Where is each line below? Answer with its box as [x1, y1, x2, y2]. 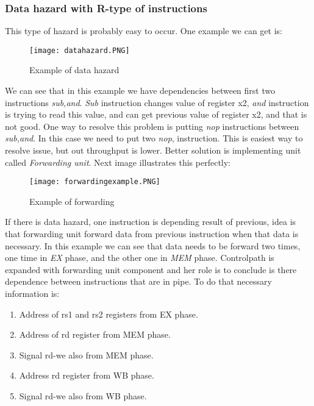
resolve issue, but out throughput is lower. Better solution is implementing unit [5, 144, 301, 157]
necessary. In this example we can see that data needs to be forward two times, [5, 239, 301, 252]
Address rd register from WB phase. [19, 369, 154, 382]
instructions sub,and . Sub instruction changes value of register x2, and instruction [5, 96, 309, 109]
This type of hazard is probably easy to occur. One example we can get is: [5, 24, 282, 37]
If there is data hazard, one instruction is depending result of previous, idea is [5, 215, 296, 228]
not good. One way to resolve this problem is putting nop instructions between [5, 119, 299, 132]
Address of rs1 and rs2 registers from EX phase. [19, 307, 198, 320]
